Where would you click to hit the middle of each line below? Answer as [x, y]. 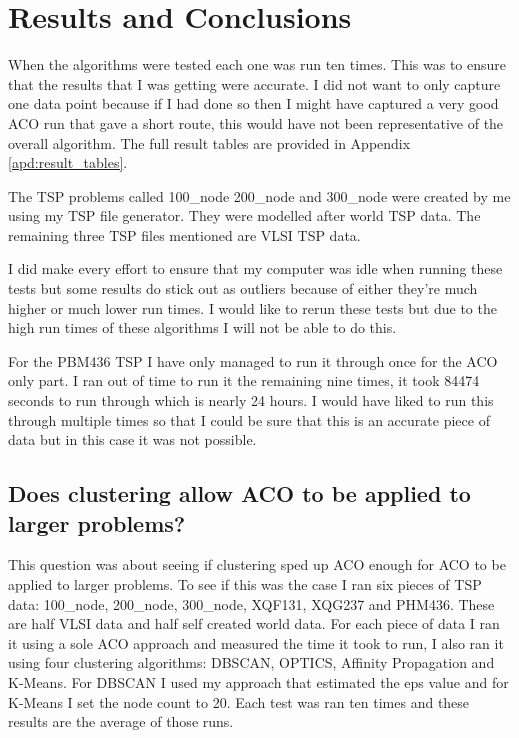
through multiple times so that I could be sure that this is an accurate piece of [249, 419]
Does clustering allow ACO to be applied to [239, 493]
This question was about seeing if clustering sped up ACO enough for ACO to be [257, 564]
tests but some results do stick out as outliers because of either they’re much [243, 288]
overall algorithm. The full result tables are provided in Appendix [209, 142]
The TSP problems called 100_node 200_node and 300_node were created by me [259, 195]
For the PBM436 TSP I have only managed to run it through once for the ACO [253, 360]
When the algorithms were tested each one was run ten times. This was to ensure [257, 64]
